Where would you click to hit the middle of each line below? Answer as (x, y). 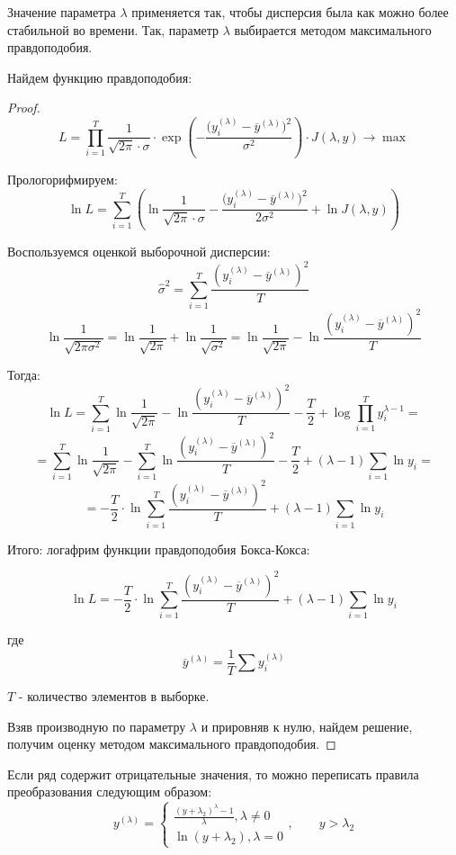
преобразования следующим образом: (110, 792)
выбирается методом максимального (333, 29)
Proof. (24, 108)
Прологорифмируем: (63, 180)
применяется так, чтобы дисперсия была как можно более (290, 12)
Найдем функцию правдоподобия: (100, 77)
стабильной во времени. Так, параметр (113, 29)
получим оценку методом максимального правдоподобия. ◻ (172, 744)
